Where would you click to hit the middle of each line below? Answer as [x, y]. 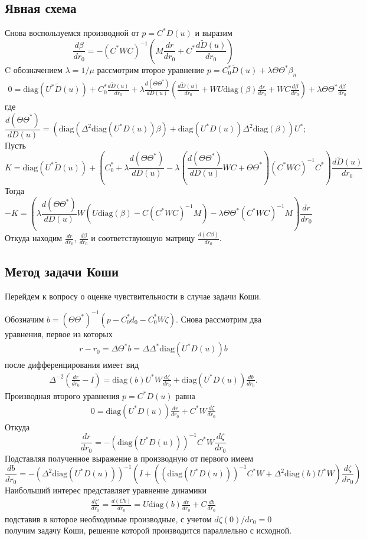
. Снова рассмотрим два [219, 319]
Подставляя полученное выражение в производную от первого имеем [129, 458]
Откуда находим [34, 238]
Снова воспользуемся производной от [72, 33]
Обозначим [24, 319]
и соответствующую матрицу [143, 238]
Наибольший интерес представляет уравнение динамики [106, 490]
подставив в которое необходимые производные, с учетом [108, 518]
